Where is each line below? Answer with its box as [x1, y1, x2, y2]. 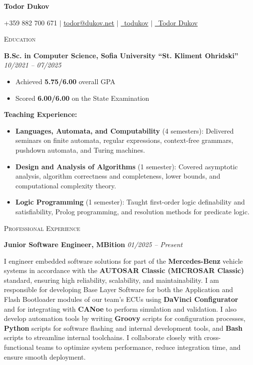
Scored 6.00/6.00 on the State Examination [15, 92, 149, 103]
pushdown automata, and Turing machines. [15, 144, 145, 155]
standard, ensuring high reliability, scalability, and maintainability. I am [4, 274, 219, 285]
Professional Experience [4, 223, 81, 233]
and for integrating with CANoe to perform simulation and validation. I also [4, 303, 237, 314]
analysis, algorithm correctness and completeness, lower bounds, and [15, 171, 220, 181]
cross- [204, 332, 221, 342]
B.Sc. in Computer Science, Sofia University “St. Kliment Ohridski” [4, 50, 238, 60]
